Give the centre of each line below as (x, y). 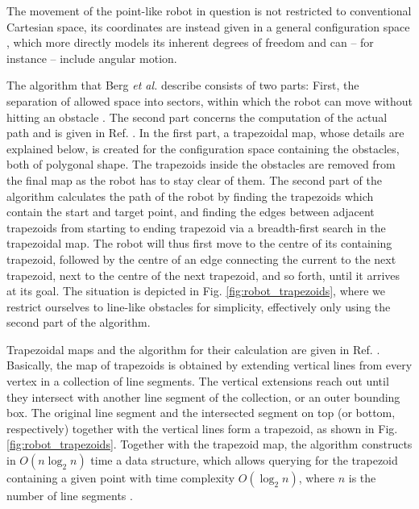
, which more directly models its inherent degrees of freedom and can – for (190, 42)
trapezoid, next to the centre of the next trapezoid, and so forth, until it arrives (203, 275)
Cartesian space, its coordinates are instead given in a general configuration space (208, 26)
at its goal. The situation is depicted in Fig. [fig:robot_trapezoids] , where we (196, 291)
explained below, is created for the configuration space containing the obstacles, (203, 148)
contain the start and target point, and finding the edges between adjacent (191, 212)
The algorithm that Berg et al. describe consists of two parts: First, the (183, 85)
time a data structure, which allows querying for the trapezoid (244, 460)
